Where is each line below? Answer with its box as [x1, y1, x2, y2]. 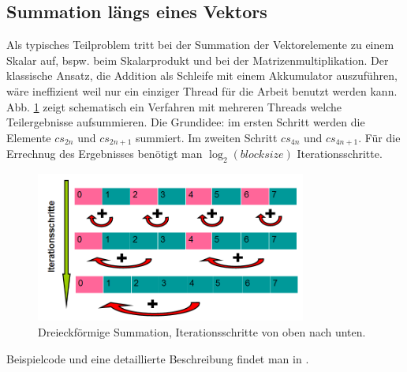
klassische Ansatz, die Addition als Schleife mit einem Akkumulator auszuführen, [6, 67, 398, 84]
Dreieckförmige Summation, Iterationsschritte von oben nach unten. [38, 324, 366, 340]
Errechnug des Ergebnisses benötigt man [6, 145, 203, 162]
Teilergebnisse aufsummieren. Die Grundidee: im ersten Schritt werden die [6, 114, 365, 130]
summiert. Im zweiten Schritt [136, 129, 278, 145]
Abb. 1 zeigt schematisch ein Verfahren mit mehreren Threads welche [6, 98, 342, 115]
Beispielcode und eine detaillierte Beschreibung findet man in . [6, 350, 309, 366]
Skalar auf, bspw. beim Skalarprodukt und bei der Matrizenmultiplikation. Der [6, 51, 389, 68]
